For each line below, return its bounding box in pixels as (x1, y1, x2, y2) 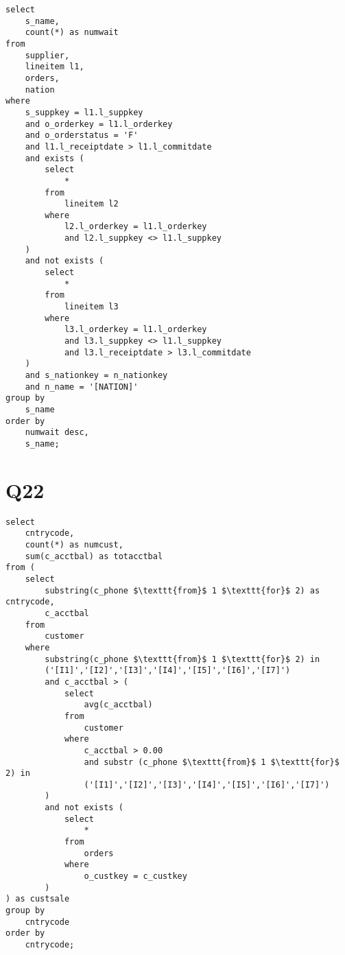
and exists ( (25, 153, 84, 163)
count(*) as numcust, (25, 540, 123, 550)
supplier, (25, 50, 70, 60)
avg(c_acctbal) (84, 700, 153, 710)
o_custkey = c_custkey (84, 871, 187, 882)
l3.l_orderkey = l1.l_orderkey (64, 325, 207, 335)
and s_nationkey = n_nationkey (25, 370, 168, 380)
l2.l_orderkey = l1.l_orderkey (64, 222, 207, 232)
